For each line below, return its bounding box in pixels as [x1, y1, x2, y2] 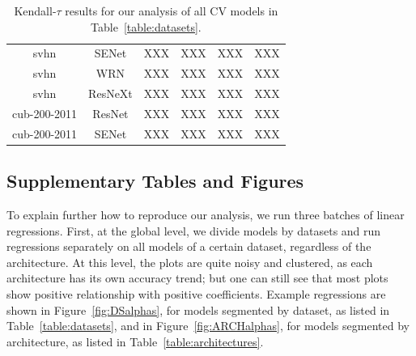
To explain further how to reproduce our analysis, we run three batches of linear [6, 206, 405, 223]
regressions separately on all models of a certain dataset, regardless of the [6, 238, 371, 255]
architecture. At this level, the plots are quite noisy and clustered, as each [6, 253, 373, 270]
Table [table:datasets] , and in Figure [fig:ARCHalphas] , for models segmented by [6, 317, 410, 334]
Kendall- [14, 2, 57, 19]
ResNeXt [88, 85, 133, 102]
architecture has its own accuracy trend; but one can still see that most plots [6, 269, 388, 286]
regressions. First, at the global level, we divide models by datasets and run [6, 222, 381, 239]
